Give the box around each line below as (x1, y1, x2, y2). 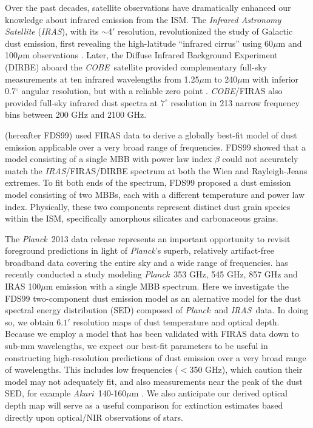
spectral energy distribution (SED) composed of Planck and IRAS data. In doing (5, 304, 309, 316)
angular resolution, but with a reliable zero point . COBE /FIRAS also (21, 84, 283, 97)
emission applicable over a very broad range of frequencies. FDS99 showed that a (5, 140, 306, 153)
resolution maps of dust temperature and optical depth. (73, 315, 280, 328)
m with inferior (242, 72, 299, 85)
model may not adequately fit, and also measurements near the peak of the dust (5, 375, 303, 387)
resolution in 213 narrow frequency (170, 96, 300, 109)
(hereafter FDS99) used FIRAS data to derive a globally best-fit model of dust (5, 128, 297, 141)
